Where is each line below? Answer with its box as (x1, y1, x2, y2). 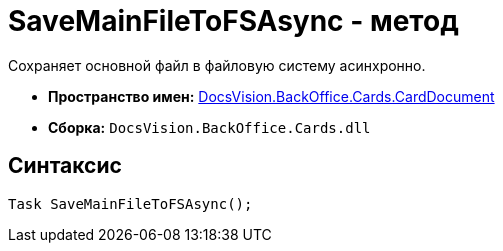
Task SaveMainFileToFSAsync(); (8, 195, 253, 212)
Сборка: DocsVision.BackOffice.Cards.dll (48, 118, 371, 136)
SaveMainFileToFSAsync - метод (8, 4, 459, 38)
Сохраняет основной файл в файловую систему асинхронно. (8, 56, 426, 74)
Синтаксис (8, 153, 122, 179)
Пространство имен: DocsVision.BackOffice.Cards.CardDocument (48, 87, 495, 105)
